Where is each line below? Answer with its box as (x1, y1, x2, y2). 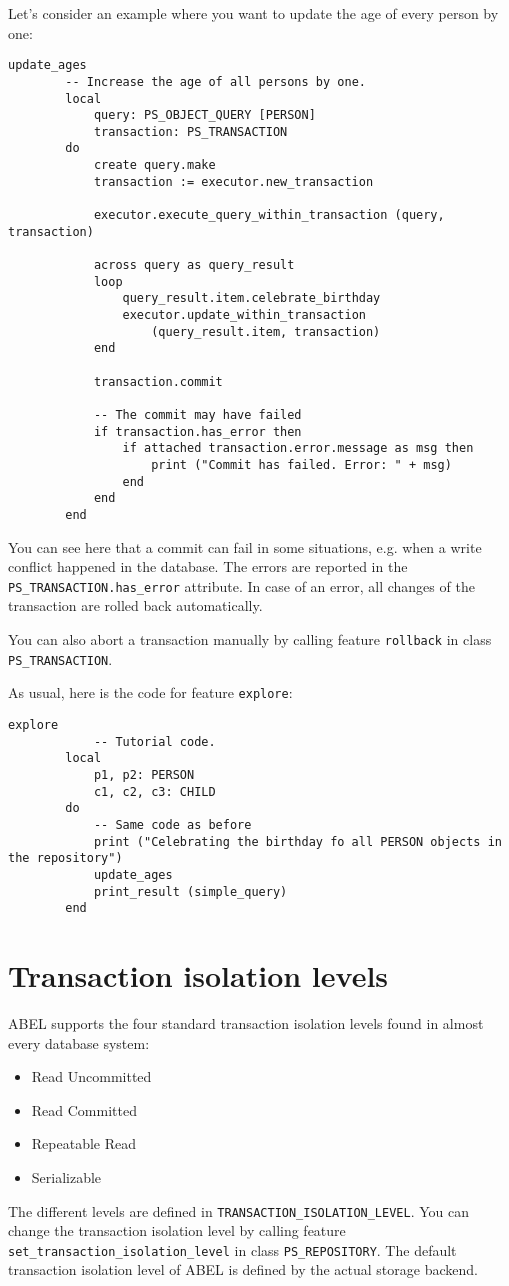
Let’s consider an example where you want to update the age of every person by (8, 3, 499, 23)
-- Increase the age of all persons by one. (65, 74, 366, 89)
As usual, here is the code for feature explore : (8, 682, 293, 703)
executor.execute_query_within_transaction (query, (93, 208, 445, 223)
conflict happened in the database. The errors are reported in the (8, 556, 408, 577)
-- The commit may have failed (93, 407, 302, 422)
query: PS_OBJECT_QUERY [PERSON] (93, 108, 316, 123)
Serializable (31, 1166, 102, 1187)
